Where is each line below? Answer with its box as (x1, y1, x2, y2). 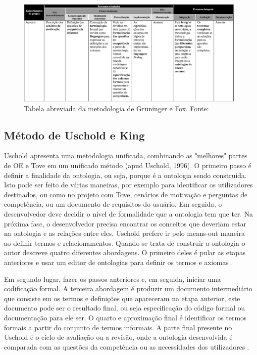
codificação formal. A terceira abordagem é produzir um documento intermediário (4, 283, 253, 294)
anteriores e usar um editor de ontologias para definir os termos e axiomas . (4, 257, 233, 267)
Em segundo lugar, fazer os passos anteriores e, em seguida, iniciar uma (4, 273, 221, 284)
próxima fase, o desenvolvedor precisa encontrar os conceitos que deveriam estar (4, 218, 247, 228)
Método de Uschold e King (4, 127, 145, 142)
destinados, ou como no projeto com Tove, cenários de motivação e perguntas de (4, 189, 248, 199)
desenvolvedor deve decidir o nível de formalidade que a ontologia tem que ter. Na (4, 209, 253, 219)
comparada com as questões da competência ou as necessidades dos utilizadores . (4, 341, 249, 352)
